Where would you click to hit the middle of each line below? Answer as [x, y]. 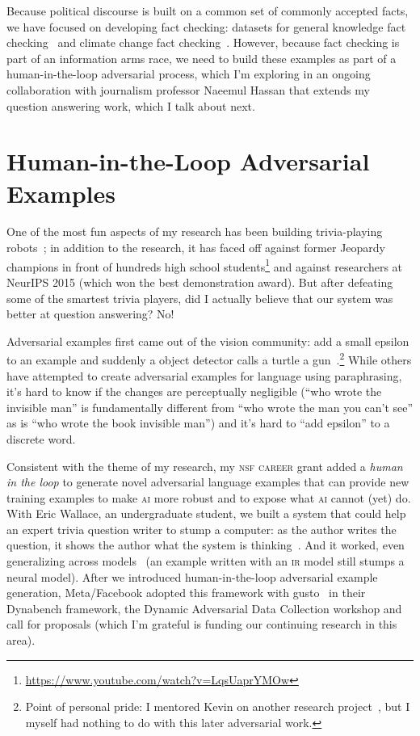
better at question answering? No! [90, 314]
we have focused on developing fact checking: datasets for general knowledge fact [206, 26]
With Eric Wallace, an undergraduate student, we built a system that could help [206, 513]
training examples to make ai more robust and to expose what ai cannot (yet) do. [209, 497]
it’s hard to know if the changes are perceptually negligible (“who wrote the [194, 391]
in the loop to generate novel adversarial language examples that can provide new [208, 482]
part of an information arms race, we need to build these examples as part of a [202, 58]
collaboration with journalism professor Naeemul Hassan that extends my [188, 89]
